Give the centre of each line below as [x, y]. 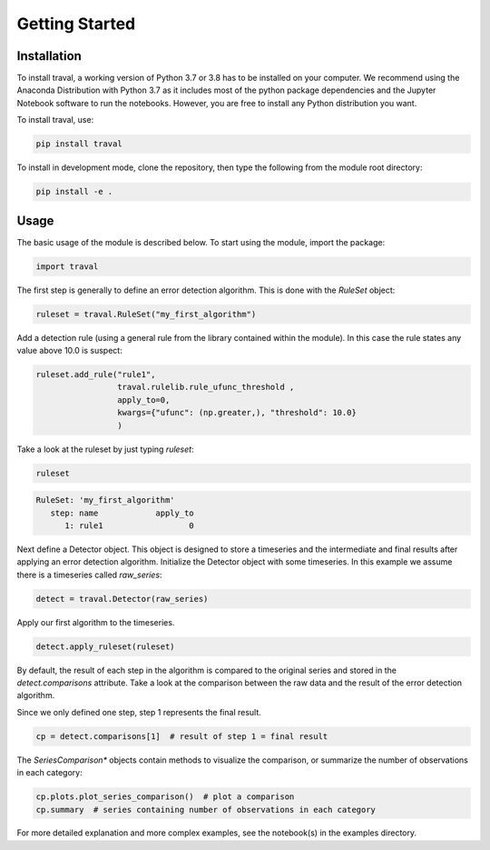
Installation [49, 56]
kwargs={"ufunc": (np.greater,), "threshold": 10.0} [237, 413]
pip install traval [79, 144]
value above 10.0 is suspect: [69, 351]
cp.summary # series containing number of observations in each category [206, 810]
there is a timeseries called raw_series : [89, 575]
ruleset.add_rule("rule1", [96, 374]
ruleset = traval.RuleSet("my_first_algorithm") [146, 314]
